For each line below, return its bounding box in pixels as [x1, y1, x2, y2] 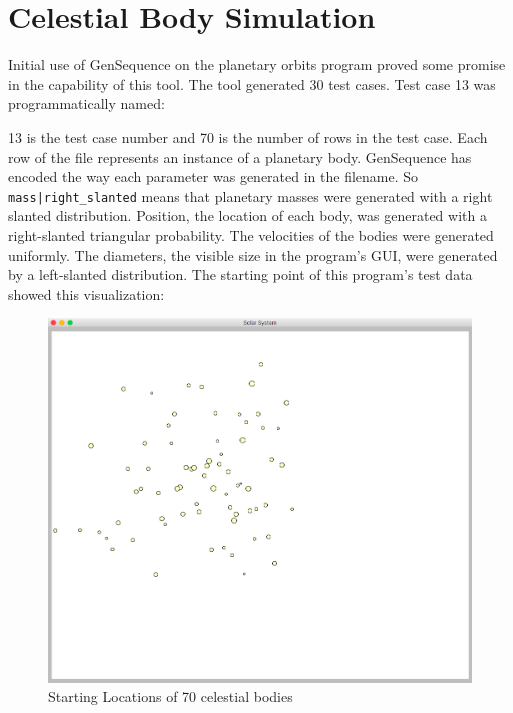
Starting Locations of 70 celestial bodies [48, 686, 293, 707]
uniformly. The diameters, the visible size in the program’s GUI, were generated [8, 244, 498, 265]
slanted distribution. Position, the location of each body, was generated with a [8, 205, 487, 226]
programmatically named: [8, 93, 165, 114]
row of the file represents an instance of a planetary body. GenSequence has [8, 146, 472, 167]
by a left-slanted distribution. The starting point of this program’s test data [8, 264, 473, 285]
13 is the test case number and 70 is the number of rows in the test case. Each [8, 126, 488, 147]
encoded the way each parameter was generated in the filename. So [8, 166, 419, 187]
